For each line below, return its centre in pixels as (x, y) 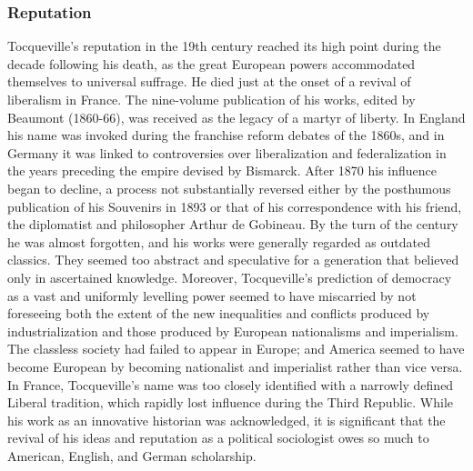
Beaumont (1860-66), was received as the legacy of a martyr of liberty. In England (236, 117)
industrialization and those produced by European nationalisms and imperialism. (233, 331)
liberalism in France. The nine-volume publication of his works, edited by (211, 99)
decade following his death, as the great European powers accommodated (211, 63)
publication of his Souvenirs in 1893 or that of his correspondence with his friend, (235, 206)
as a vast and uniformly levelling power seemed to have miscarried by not (212, 295)
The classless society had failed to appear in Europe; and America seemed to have (236, 349)
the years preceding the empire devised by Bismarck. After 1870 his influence (222, 170)
